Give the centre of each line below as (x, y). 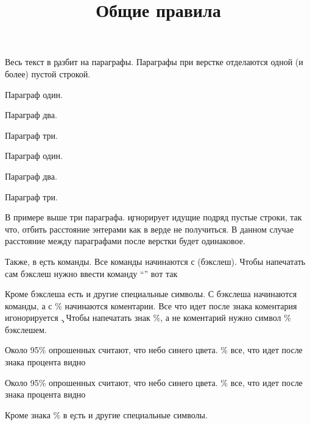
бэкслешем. (26, 329)
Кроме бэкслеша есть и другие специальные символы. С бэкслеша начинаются (151, 294)
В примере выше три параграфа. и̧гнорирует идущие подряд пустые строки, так (153, 217)
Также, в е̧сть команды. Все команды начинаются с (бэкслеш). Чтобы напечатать (155, 261)
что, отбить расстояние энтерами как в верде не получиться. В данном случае (150, 229)
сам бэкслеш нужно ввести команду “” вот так (91, 273)
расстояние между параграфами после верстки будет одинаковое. (125, 241)
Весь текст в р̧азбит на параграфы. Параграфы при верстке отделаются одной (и (154, 62)
